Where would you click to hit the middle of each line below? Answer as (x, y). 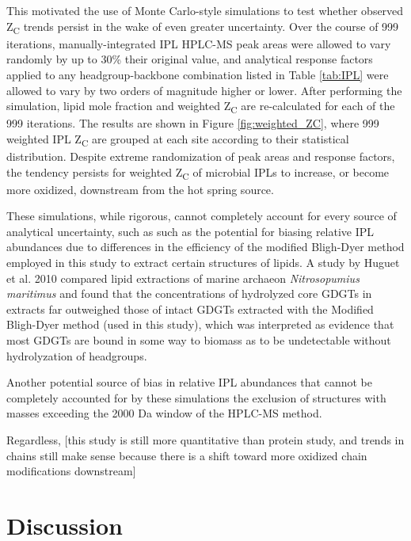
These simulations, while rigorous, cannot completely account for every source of (202, 216)
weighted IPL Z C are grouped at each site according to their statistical (178, 139)
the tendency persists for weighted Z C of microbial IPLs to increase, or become (198, 173)
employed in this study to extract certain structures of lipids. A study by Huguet (203, 263)
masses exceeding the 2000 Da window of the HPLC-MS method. (164, 413)
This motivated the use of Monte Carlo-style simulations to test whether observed (205, 10)
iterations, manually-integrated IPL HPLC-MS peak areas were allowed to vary (199, 43)
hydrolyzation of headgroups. (77, 355)
